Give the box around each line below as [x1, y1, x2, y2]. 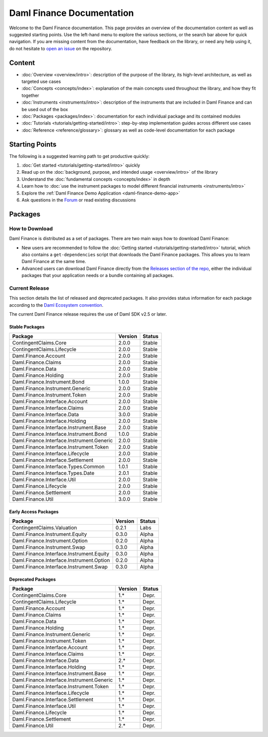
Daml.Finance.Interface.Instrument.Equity [12, 550, 110, 557]
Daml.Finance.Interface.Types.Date [12, 469, 95, 476]
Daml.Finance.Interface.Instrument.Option [12, 557, 110, 564]
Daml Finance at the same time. [21, 259, 86, 265]
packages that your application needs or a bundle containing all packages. [21, 272, 174, 278]
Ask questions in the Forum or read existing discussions [21, 197, 136, 203]
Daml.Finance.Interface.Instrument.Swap [12, 563, 108, 570]
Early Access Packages [9, 509, 59, 515]
